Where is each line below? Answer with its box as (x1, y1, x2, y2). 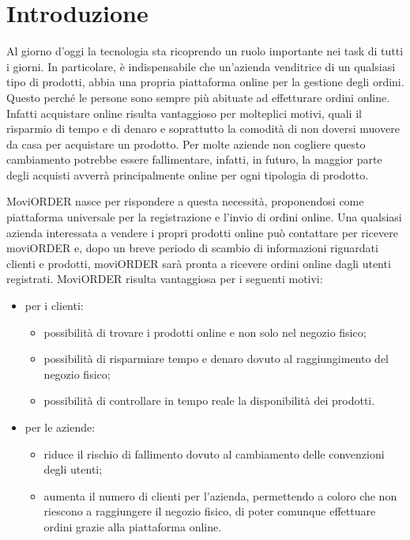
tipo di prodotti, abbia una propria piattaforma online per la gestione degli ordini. (6, 74, 404, 90)
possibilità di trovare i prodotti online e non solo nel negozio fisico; (43, 323, 367, 340)
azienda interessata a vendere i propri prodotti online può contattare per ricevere (6, 224, 398, 240)
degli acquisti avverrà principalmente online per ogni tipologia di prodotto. (6, 166, 369, 183)
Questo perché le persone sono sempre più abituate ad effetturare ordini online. (6, 89, 390, 105)
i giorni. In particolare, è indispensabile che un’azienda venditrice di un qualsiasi (6, 58, 396, 74)
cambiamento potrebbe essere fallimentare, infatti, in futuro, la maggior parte (6, 151, 382, 168)
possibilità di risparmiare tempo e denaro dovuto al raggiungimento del (43, 350, 389, 367)
